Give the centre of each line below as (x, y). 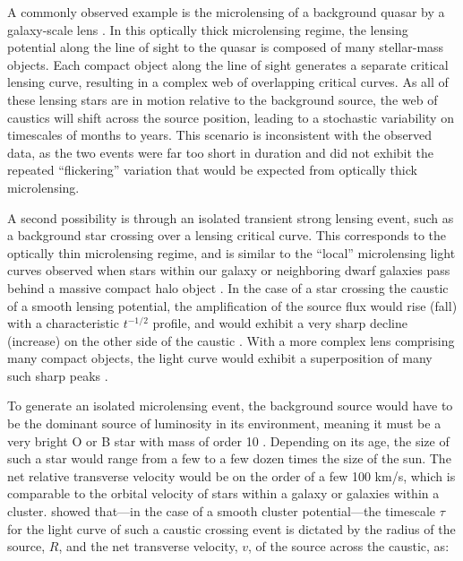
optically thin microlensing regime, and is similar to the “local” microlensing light (231, 252)
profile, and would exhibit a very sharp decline (280, 323)
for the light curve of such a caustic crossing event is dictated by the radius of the (231, 528)
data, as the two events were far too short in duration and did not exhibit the (221, 152)
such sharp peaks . (58, 375)
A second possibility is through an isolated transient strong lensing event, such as (231, 217)
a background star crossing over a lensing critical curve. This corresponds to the (227, 235)
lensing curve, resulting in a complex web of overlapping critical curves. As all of (228, 82)
